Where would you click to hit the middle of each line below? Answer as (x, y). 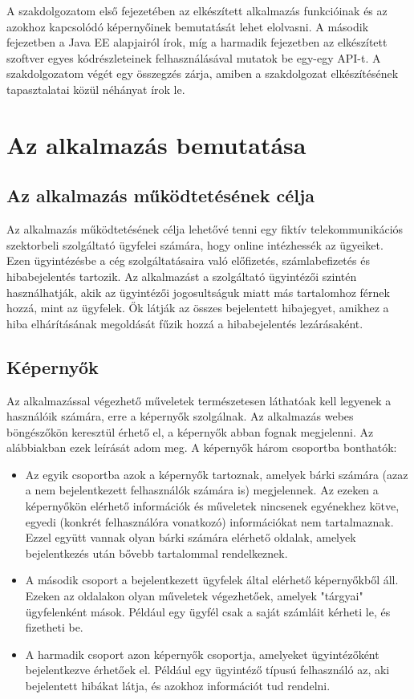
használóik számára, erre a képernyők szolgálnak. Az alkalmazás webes (180, 416)
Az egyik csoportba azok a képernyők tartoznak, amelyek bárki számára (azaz (217, 474)
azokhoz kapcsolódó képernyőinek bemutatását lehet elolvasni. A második (188, 26)
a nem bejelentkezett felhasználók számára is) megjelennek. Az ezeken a (202, 490)
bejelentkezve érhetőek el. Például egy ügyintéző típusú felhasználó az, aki (207, 670)
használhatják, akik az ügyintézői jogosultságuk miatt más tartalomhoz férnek (198, 292)
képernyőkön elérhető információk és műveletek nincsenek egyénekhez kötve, (212, 506)
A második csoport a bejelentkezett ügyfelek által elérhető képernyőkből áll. (212, 580)
